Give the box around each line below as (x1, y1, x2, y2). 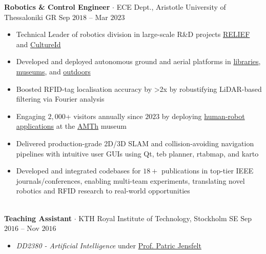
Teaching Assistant (4, 212, 72, 223)
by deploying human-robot (161, 110, 245, 121)
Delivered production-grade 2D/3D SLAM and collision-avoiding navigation (16, 138, 254, 148)
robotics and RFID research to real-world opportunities (16, 185, 190, 196)
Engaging (16, 110, 46, 121)
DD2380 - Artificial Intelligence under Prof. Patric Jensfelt (16, 240, 201, 250)
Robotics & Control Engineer (4, 2, 110, 12)
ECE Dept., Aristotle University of (116, 2, 226, 12)
